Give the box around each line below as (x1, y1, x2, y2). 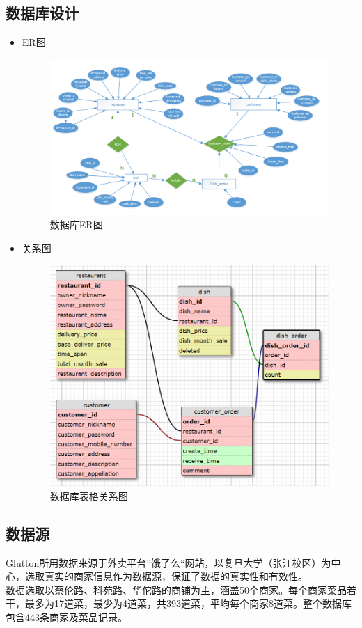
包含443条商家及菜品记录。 (6, 610, 127, 624)
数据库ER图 (49, 217, 103, 232)
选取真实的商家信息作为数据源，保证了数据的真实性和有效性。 (24, 569, 308, 583)
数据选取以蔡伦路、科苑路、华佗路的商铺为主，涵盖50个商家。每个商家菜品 (6, 582, 347, 597)
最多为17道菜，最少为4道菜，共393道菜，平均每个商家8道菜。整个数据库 (24, 596, 352, 611)
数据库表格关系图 (49, 488, 128, 503)
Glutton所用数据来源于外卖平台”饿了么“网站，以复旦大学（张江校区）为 (6, 555, 331, 570)
